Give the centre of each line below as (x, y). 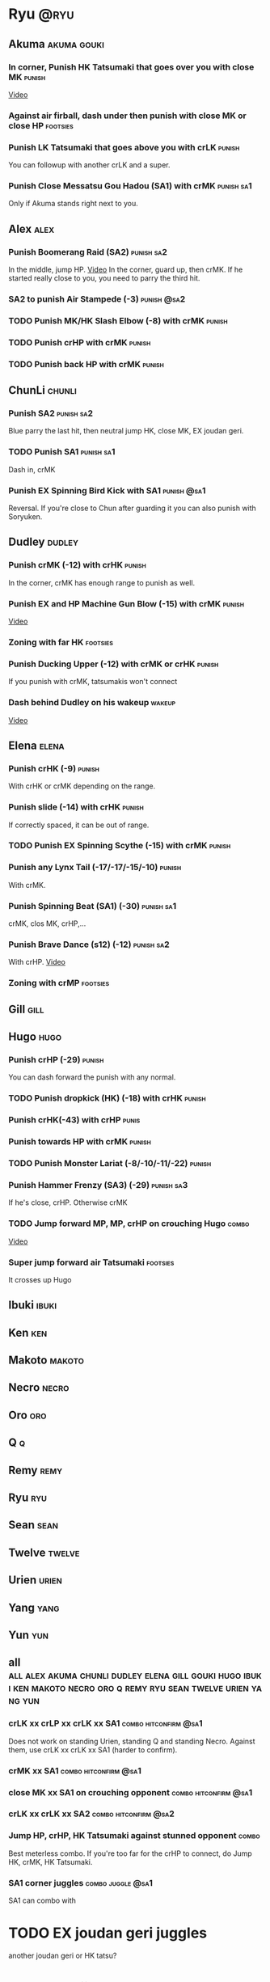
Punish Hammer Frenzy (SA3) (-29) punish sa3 (98, 1185)
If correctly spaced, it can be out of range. (79, 825)
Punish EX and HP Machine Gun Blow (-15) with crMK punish (127, 603)
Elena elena (36, 745)
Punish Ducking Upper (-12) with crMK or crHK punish (114, 664)
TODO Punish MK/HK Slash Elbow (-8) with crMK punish (118, 320)
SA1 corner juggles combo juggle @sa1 (81, 1883)
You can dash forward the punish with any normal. (92, 1077)
